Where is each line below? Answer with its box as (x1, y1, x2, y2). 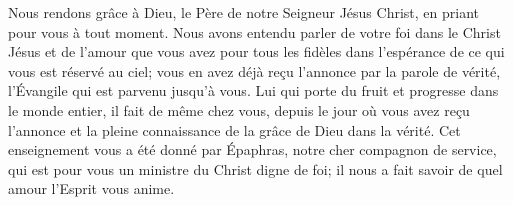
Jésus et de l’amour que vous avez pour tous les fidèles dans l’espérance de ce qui (8, 41, 505, 62)
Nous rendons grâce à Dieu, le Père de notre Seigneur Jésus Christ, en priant (8, 2, 480, 22)
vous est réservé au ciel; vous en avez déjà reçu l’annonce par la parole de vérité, (8, 60, 501, 81)
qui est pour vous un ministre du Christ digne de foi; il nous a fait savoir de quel (8, 158, 503, 179)
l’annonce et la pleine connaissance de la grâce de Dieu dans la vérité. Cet (8, 119, 461, 140)
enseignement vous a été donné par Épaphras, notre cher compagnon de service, (8, 139, 497, 160)
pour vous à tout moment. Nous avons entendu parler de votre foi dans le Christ (8, 21, 501, 42)
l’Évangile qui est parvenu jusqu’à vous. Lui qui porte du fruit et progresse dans (8, 80, 499, 101)
